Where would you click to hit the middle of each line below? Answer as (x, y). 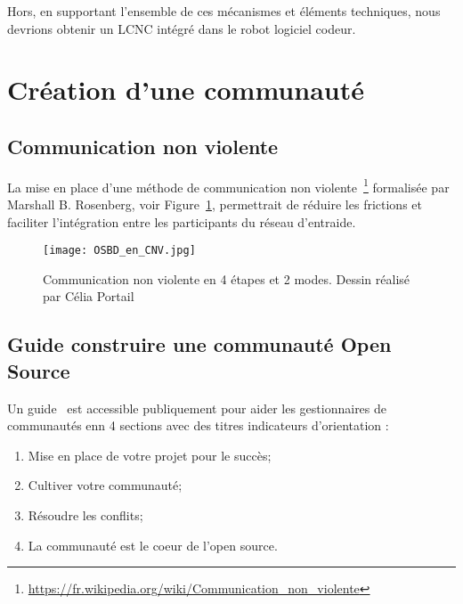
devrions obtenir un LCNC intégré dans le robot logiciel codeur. (182, 28)
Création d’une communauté (186, 90)
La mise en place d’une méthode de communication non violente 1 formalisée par (228, 185)
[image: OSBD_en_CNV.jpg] (119, 251)
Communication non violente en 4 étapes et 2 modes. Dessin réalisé (227, 278)
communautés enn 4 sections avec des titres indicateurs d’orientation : (198, 425)
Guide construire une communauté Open (199, 344)
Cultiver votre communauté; (105, 485)
